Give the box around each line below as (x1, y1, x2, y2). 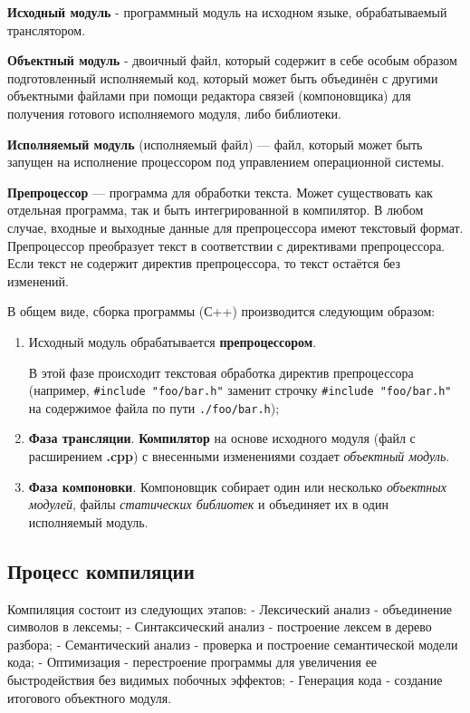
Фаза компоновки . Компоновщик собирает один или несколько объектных (28, 477, 447, 496)
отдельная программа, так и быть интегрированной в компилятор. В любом (7, 200, 424, 219)
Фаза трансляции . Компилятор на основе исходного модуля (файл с (28, 429, 416, 448)
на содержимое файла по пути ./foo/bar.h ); (28, 398, 280, 417)
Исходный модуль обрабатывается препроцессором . (28, 332, 317, 351)
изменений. (7, 271, 69, 290)
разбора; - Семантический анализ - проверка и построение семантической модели (7, 634, 458, 653)
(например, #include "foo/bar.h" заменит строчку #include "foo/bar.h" (28, 381, 452, 400)
